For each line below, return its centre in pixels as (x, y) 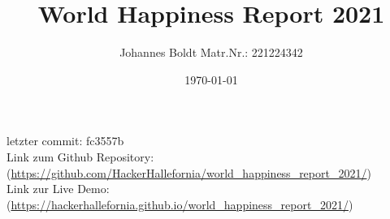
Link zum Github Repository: (80, 156)
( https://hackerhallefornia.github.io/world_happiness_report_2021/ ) (180, 204)
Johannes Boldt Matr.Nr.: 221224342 (211, 52)
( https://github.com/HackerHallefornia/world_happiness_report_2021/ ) (189, 172)
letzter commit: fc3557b (65, 141)
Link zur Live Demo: (58, 189)
